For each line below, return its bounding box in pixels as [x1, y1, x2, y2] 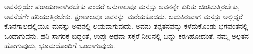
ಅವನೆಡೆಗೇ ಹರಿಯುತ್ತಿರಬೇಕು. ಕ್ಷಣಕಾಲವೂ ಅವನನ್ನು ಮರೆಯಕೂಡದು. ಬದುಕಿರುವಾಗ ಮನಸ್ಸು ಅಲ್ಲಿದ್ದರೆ [4, 11, 243, 21]
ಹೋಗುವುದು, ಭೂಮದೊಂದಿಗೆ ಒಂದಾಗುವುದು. [4, 40, 115, 51]
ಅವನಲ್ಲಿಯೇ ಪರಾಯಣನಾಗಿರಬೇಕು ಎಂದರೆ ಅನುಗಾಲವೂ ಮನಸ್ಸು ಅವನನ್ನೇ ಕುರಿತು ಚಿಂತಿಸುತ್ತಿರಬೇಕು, [4, 1, 240, 11]
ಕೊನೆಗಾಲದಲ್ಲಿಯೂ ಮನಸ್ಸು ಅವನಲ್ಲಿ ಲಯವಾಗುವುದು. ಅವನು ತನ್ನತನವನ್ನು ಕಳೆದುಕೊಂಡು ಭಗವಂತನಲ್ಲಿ [4, 21, 248, 31]
